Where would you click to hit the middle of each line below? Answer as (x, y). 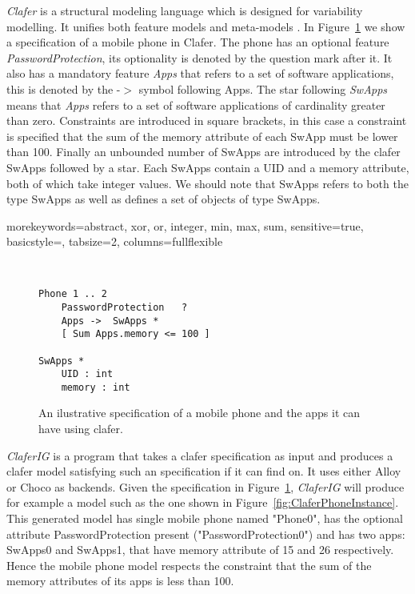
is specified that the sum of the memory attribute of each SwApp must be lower (202, 136)
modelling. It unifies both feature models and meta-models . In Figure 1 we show (206, 26)
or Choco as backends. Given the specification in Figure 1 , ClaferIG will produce (206, 486)
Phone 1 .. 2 (73, 294)
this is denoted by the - (64, 88)
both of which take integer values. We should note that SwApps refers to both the (207, 183)
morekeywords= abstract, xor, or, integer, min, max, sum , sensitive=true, (185, 225)
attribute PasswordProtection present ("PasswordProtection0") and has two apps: (206, 534)
